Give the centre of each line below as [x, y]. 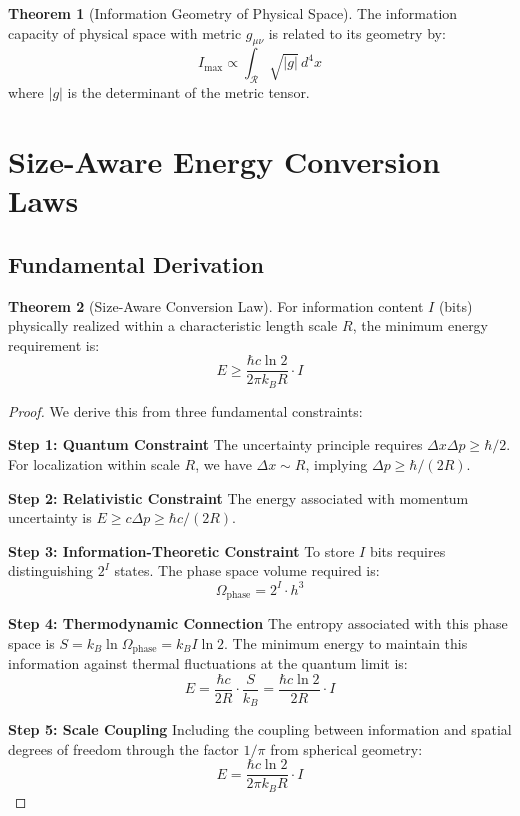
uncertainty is [50, 517]
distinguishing [50, 570]
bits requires [407, 550]
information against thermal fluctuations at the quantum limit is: [208, 663]
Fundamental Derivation [136, 263]
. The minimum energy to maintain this [346, 642]
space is [31, 642]
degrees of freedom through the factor [123, 748]
